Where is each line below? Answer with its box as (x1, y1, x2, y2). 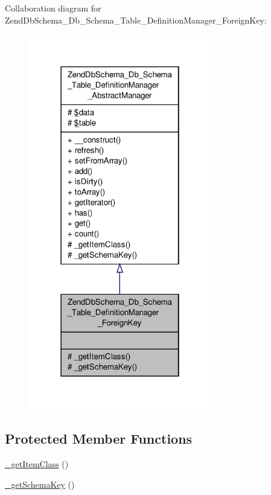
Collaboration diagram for (5, 2, 101, 14)
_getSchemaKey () (5, 477, 75, 490)
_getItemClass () (5, 458, 69, 470)
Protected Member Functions (5, 429, 193, 448)
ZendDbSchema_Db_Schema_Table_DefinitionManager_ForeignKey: (5, 13, 267, 26)
